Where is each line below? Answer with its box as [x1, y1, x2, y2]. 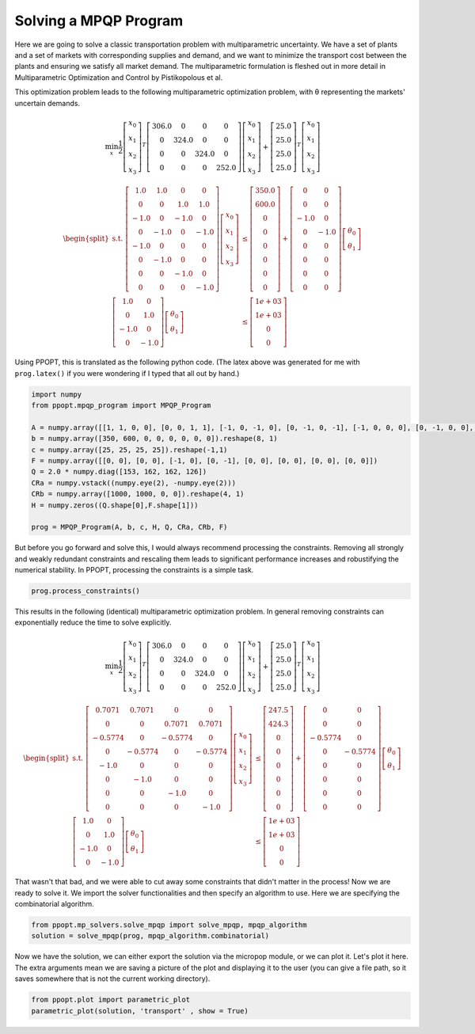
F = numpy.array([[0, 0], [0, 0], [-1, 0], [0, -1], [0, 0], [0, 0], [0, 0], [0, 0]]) [31, 456, 378, 465]
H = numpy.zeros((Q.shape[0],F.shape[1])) [31, 500, 199, 510]
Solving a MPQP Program [14, 12, 184, 29]
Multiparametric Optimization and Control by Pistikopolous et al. [14, 72, 223, 82]
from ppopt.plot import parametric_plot [31, 995, 190, 1005]
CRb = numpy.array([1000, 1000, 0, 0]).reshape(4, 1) [31, 489, 245, 499]
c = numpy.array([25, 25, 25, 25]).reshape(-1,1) [31, 445, 228, 454]
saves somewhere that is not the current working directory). [14, 974, 211, 983]
